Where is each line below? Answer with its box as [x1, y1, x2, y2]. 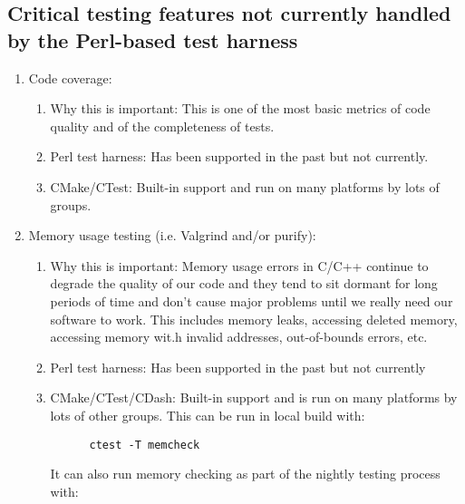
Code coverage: [28, 68, 112, 87]
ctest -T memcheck [89, 438, 200, 451]
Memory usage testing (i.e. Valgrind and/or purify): [28, 226, 316, 245]
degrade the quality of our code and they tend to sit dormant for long [50, 274, 438, 293]
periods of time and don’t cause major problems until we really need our [50, 291, 453, 310]
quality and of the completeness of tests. [50, 116, 275, 135]
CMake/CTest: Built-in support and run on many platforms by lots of [50, 177, 440, 196]
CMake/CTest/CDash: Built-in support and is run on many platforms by [50, 388, 458, 407]
